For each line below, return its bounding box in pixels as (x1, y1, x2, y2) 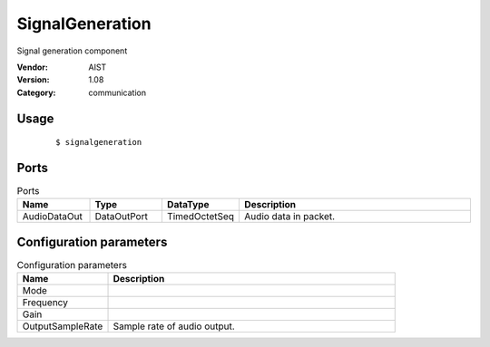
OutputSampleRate (22, 320, 103, 333)
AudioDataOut (22, 210, 83, 223)
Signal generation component (16, 45, 128, 56)
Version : (16, 74, 50, 85)
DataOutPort (94, 210, 149, 223)
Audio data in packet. (244, 210, 336, 223)
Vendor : (16, 62, 49, 72)
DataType (166, 198, 210, 211)
